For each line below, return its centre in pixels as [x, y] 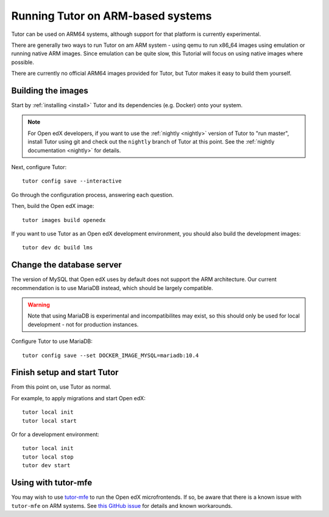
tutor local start [50, 421]
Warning [39, 305]
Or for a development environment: [55, 434]
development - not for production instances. [83, 324]
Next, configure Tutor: [39, 167]
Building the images [50, 90]
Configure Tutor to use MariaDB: [52, 341]
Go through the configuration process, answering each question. [92, 195]
